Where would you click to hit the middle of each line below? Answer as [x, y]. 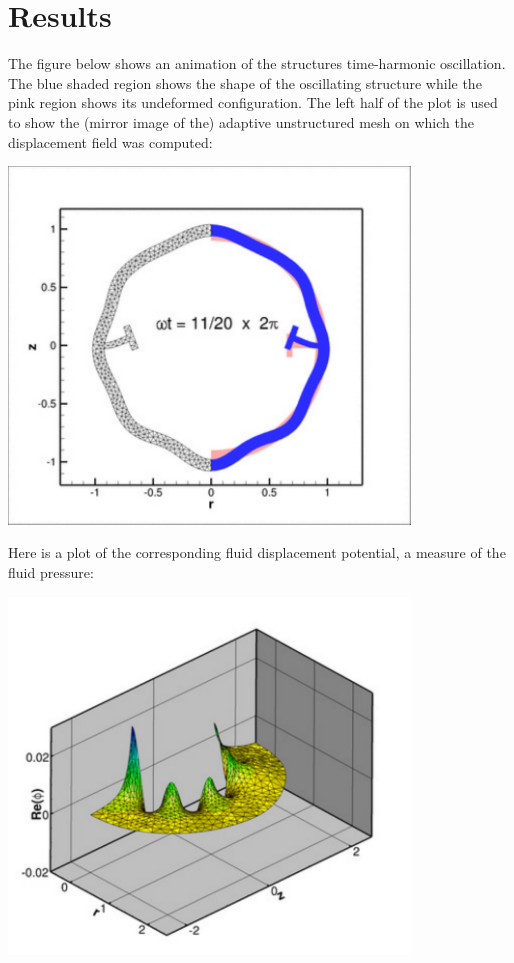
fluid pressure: [51, 571]
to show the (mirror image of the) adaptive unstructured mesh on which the [241, 121]
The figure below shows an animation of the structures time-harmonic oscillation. [257, 63]
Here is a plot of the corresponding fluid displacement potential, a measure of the [257, 552]
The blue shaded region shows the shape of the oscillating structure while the [245, 82]
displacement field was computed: [110, 141]
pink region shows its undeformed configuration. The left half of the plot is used [253, 102]
